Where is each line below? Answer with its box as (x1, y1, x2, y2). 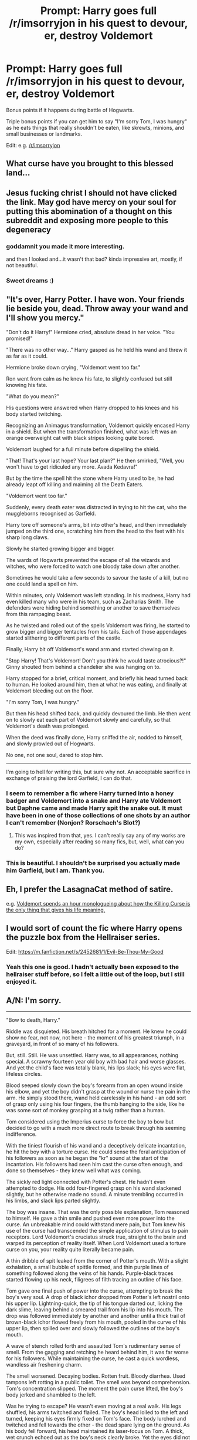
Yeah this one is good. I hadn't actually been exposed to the (6, 963, 179, 971)
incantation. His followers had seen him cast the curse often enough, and (6, 1161, 183, 1168)
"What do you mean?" (6, 392, 60, 400)
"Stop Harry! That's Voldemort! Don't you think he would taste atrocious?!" (6, 657, 186, 664)
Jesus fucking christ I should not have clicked (6, 188, 177, 198)
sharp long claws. (6, 533, 49, 541)
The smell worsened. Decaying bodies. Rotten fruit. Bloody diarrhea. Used (6, 1372, 186, 1380)
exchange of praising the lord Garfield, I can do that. (6, 774, 133, 782)
